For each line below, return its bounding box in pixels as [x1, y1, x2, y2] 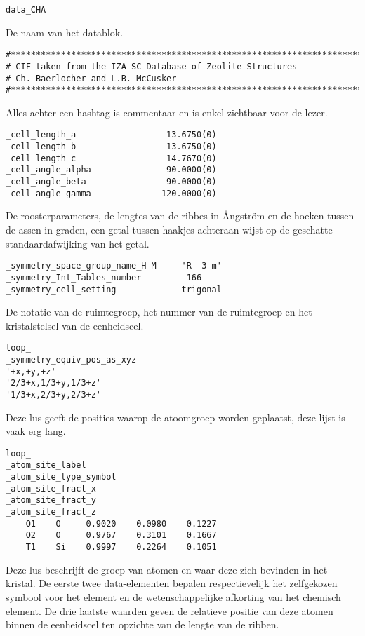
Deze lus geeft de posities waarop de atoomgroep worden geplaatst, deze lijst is [6, 410, 345, 424]
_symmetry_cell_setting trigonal [6, 284, 222, 295]
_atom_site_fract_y [6, 495, 96, 506]
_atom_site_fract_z [6, 507, 96, 517]
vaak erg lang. [6, 424, 66, 438]
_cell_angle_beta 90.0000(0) [6, 177, 217, 187]
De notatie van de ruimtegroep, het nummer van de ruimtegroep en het [6, 304, 312, 319]
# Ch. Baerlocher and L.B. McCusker [6, 73, 177, 83]
